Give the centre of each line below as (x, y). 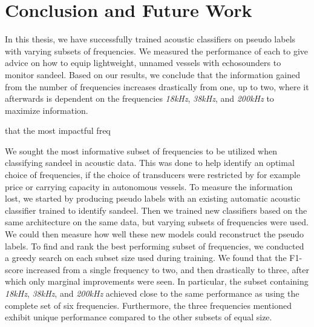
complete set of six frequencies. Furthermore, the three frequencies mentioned (148, 305)
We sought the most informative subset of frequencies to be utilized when (141, 150)
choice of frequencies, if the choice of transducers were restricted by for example (153, 175)
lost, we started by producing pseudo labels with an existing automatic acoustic (153, 198)
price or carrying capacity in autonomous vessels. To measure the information (149, 186)
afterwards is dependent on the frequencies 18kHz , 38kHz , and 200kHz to (139, 98)
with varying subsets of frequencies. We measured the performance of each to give (157, 51)
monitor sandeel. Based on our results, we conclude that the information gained (152, 74)
